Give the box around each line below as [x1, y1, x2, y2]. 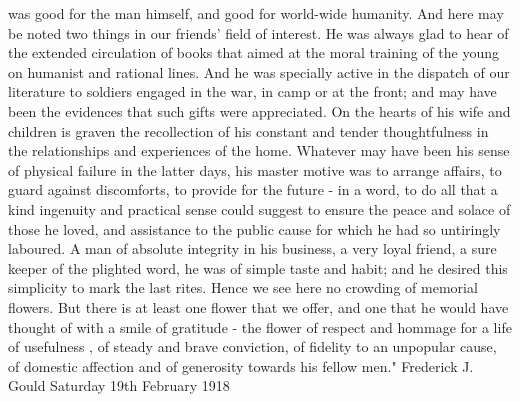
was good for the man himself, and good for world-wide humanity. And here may [8, 3, 504, 23]
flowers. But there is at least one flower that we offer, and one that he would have [8, 296, 509, 317]
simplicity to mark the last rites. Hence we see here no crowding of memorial [8, 277, 478, 298]
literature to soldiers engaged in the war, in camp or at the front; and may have [8, 81, 497, 102]
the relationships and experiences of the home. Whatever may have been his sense [8, 140, 510, 161]
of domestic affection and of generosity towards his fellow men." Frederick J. [8, 355, 474, 376]
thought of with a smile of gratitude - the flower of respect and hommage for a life [8, 316, 512, 337]
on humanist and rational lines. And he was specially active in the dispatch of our [8, 61, 510, 82]
